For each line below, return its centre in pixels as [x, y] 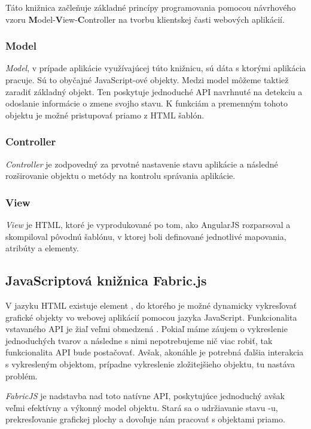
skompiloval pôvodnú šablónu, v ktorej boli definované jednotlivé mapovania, [146, 236]
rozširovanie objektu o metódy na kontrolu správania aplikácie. [121, 176]
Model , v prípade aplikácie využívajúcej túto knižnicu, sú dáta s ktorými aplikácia [156, 68]
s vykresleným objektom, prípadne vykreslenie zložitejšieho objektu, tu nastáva [150, 363]
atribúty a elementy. [42, 248]
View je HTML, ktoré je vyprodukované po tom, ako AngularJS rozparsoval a [148, 224]
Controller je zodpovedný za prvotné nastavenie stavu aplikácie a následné [142, 164]
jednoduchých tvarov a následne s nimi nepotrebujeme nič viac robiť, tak [139, 340]
